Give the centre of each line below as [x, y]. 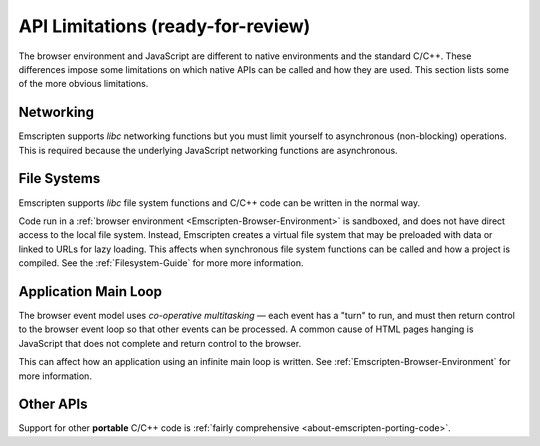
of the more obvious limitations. [83, 84]
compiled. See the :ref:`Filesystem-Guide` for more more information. [161, 263]
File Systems [59, 178]
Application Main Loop [90, 291]
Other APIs [53, 404]
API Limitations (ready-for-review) [164, 26]
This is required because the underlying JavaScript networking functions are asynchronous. [208, 150]
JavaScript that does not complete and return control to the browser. [160, 343]
